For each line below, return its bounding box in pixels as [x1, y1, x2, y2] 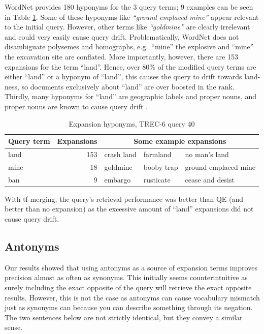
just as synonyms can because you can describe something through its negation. [5, 302, 253, 313]
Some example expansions [134, 136, 226, 146]
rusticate [143, 174, 171, 185]
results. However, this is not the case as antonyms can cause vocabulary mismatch [5, 292, 260, 302]
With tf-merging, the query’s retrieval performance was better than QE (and [5, 193, 244, 204]
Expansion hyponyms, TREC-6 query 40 [69, 118, 195, 129]
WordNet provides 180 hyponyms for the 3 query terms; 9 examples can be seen [5, 2, 253, 12]
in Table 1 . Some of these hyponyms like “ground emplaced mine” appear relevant [5, 11, 259, 22]
